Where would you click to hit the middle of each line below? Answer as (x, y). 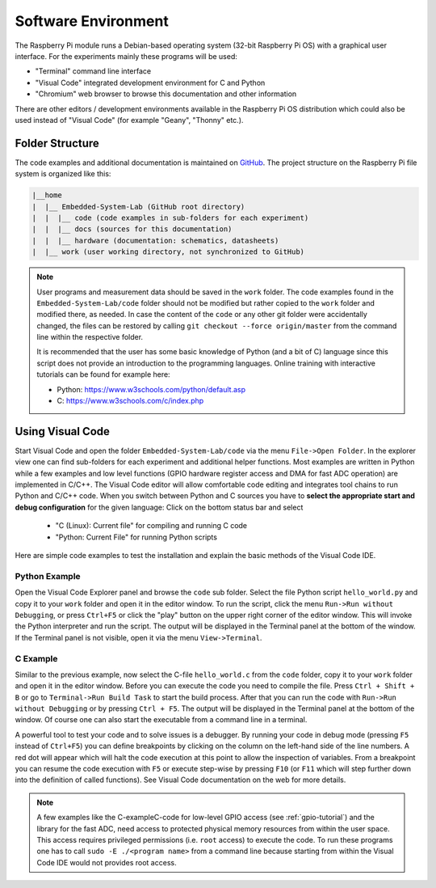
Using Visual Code (63, 431)
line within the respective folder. (90, 337)
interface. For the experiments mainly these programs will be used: (126, 56)
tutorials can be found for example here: (103, 374)
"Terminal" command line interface (93, 71)
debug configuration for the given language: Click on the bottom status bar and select (159, 507)
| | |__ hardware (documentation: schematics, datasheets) (155, 240)
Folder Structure (57, 143)
